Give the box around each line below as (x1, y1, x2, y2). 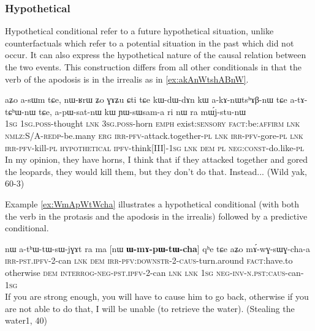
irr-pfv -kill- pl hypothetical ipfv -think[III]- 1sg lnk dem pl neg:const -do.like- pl (5, 141, 305, 154)
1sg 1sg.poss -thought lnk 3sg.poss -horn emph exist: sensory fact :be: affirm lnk (5, 117, 300, 130)
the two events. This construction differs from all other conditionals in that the (5, 61, 302, 73)
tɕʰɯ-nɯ (5, 105, 36, 117)
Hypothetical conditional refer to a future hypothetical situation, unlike (5, 24, 274, 37)
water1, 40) (5, 314, 47, 327)
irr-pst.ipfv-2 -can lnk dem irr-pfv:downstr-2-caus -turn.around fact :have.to (5, 254, 293, 267)
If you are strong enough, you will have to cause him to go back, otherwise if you (5, 290, 309, 303)
